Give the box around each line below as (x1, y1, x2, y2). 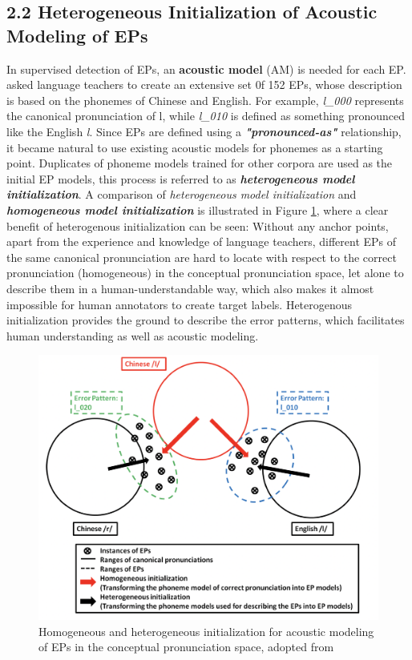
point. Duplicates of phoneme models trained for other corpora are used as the (6, 155, 393, 171)
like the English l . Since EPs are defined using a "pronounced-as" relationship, (6, 123, 402, 139)
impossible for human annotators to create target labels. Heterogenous (6, 296, 353, 312)
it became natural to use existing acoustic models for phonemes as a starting (6, 139, 383, 155)
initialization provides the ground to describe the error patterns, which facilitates (6, 312, 405, 328)
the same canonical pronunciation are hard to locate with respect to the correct (6, 248, 397, 265)
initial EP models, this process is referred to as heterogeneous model (6, 170, 355, 187)
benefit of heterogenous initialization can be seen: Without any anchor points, (6, 217, 389, 234)
